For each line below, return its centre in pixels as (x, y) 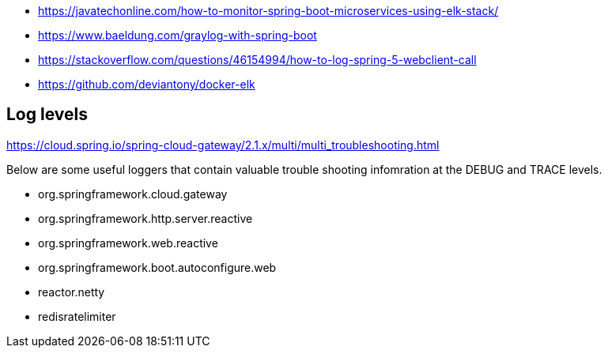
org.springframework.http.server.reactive (145, 218)
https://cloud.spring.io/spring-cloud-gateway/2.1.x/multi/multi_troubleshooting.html (223, 145)
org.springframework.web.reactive (128, 243)
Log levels (47, 115)
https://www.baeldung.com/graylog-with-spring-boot (177, 35)
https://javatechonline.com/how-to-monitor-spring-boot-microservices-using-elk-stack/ (268, 11)
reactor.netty (72, 292)
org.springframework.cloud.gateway (133, 194)
